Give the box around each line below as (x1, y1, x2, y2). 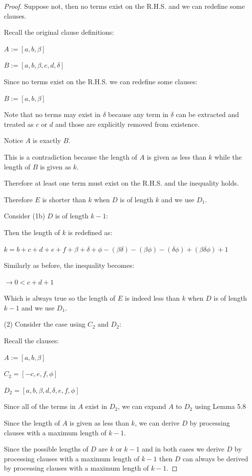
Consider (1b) (4, 211, 45, 221)
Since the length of (4, 418, 60, 428)
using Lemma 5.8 (194, 401, 246, 411)
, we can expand (118, 401, 167, 411)
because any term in (108, 109, 168, 119)
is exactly (33, 135, 61, 145)
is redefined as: (68, 227, 112, 237)
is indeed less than (125, 293, 180, 303)
